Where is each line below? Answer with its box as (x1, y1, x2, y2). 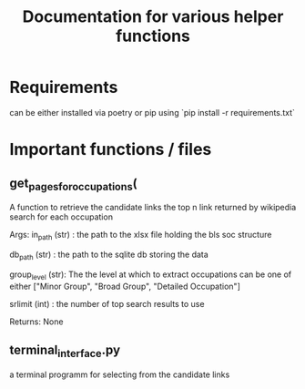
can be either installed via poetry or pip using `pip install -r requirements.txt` (9, 107, 296, 118)
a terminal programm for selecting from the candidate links (9, 369, 230, 380)
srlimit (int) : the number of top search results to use (9, 298, 205, 309)
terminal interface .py (9, 342, 121, 361)
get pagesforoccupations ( (9, 175, 138, 193)
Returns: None (9, 316, 64, 327)
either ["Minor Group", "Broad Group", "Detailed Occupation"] (9, 281, 241, 292)
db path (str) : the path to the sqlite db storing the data (9, 249, 209, 261)
